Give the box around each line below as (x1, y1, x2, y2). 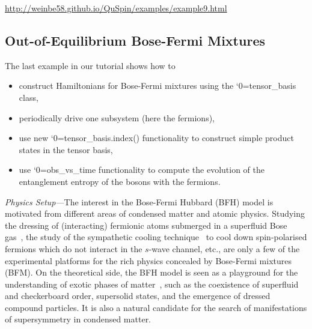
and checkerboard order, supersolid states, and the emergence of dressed (5, 289, 271, 302)
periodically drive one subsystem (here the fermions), (19, 111, 215, 124)
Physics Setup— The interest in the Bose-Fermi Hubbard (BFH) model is (5, 195, 274, 208)
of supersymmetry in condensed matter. (5, 313, 151, 325)
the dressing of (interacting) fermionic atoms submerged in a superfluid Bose (5, 219, 287, 231)
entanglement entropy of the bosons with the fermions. (19, 175, 221, 187)
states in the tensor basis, (19, 143, 113, 155)
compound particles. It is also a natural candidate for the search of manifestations (5, 301, 307, 313)
